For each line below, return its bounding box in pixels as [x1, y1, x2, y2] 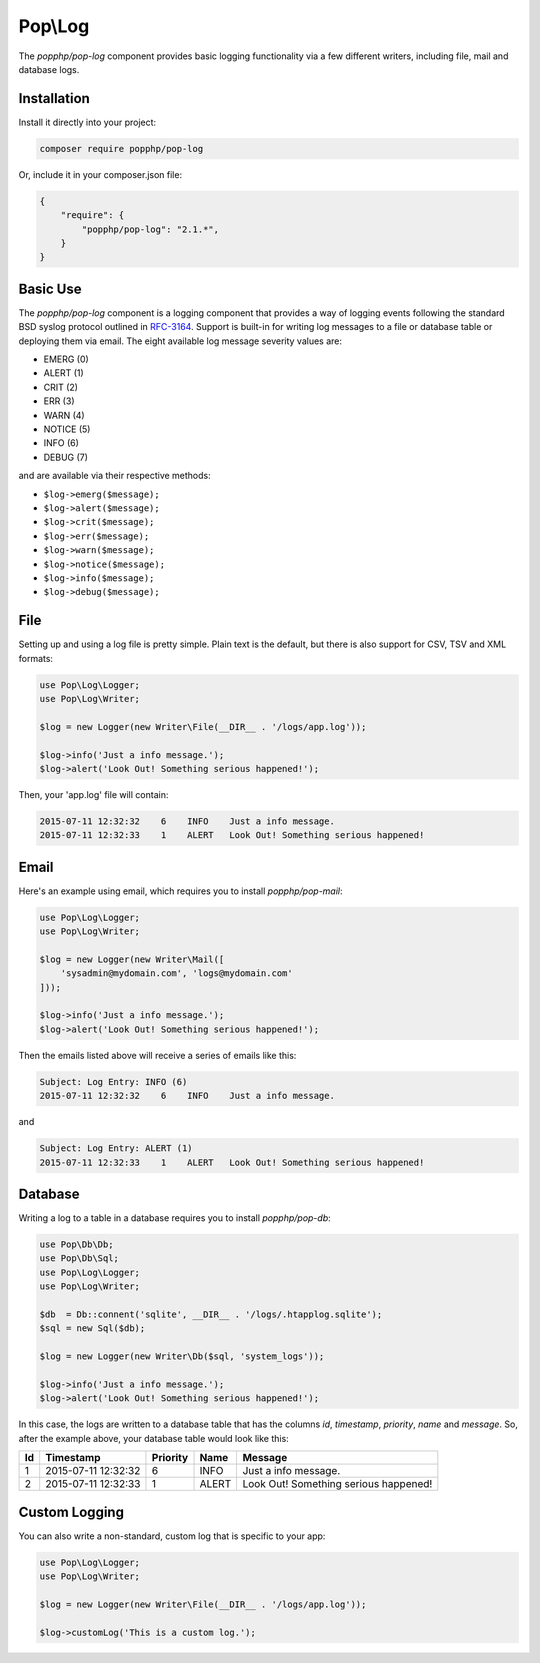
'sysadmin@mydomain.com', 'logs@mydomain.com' [60, 968, 294, 979]
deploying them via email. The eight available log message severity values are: [18, 335, 343, 347]
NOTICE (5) [43, 423, 91, 435]
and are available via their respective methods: [18, 470, 212, 482]
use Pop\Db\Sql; [39, 1253, 120, 1264]
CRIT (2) [43, 381, 79, 393]
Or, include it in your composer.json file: [18, 168, 183, 180]
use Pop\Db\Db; [39, 1239, 114, 1250]
